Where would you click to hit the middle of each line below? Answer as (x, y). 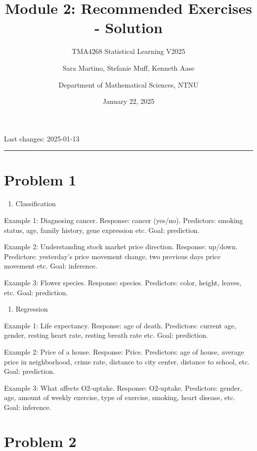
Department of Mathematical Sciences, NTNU (128, 84)
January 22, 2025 (128, 101)
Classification (36, 203)
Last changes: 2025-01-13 (42, 138)
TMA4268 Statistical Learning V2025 (128, 51)
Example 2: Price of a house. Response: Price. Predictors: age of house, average (124, 351)
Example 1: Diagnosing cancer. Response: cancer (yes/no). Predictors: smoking (124, 220)
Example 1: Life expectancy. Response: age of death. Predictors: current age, (120, 325)
